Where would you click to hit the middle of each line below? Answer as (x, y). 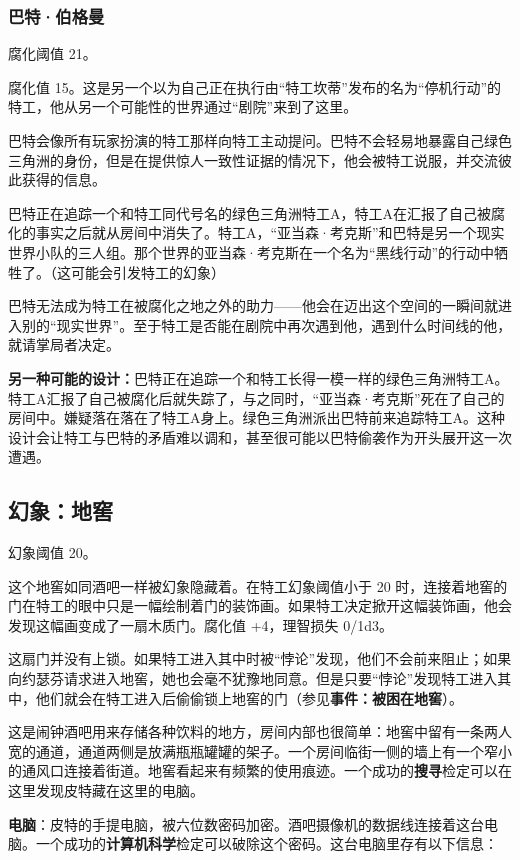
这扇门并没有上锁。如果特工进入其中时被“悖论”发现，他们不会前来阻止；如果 (260, 658)
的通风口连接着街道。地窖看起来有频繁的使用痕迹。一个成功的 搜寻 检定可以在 (260, 770)
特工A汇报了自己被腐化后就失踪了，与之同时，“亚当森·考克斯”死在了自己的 (256, 397)
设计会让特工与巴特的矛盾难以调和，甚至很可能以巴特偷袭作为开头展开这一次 (260, 436)
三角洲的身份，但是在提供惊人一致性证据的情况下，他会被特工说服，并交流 (253, 159)
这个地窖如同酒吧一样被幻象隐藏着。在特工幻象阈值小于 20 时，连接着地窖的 (258, 585)
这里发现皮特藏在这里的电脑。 (106, 790)
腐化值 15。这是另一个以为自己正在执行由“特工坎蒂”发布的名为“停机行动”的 (255, 86)
